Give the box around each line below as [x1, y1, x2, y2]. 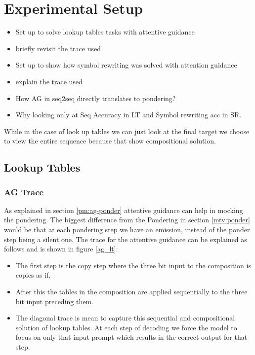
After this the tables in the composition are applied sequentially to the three [15, 286, 248, 297]
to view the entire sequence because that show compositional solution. [4, 136, 216, 146]
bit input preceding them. [15, 296, 93, 306]
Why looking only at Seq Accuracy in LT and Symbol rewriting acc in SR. [15, 109, 242, 120]
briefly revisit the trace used [15, 43, 101, 53]
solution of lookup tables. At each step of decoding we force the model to [15, 322, 237, 332]
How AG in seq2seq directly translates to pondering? [15, 93, 176, 103]
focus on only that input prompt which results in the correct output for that [15, 332, 248, 342]
